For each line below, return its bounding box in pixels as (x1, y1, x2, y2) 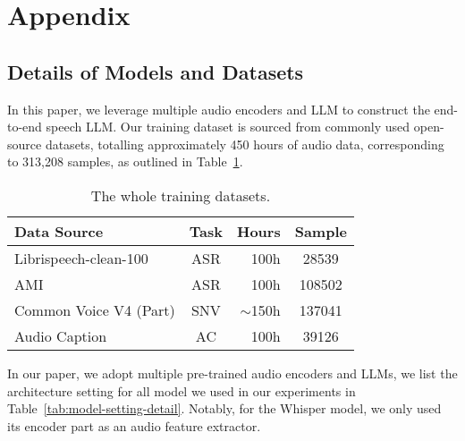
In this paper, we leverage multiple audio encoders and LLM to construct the (7, 99, 430, 118)
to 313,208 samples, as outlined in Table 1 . (7, 152, 243, 171)
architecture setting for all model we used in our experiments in (7, 381, 356, 400)
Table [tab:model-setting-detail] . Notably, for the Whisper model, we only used (7, 399, 442, 418)
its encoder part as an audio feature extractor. (7, 416, 261, 435)
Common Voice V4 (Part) (14, 299, 175, 320)
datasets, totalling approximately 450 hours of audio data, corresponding (45, 134, 444, 153)
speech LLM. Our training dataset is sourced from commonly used (46, 117, 410, 136)
